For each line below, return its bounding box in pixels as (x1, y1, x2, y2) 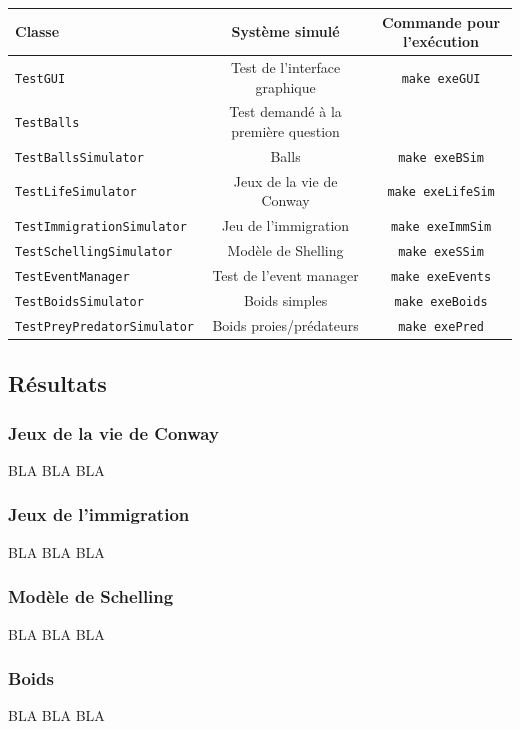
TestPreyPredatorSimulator (15, 319, 194, 334)
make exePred (398, 319, 485, 334)
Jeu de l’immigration (222, 215, 350, 236)
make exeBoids (394, 294, 488, 309)
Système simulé (231, 21, 340, 42)
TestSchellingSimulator (15, 245, 173, 260)
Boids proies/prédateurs (212, 314, 359, 335)
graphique (255, 76, 316, 97)
